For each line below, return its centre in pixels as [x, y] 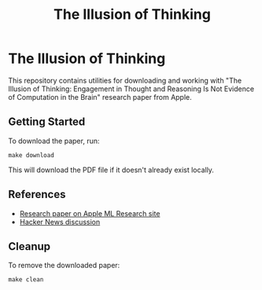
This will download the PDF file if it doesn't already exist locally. [111, 170]
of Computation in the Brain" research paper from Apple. [100, 97]
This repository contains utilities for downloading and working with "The [125, 80]
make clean [26, 280]
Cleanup [30, 246]
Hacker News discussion [60, 222]
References [37, 195]
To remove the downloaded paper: [64, 266]
